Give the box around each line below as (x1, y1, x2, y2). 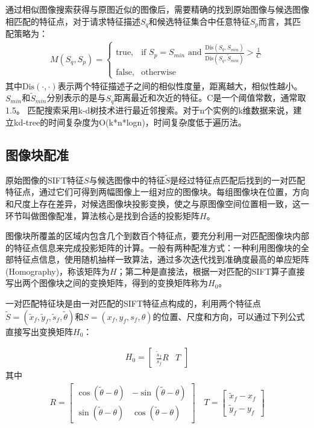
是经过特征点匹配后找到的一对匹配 (170, 173, 306, 186)
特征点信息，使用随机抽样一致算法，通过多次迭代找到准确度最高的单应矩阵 (13, 253, 309, 266)
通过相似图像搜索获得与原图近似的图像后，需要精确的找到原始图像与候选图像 (5, 3, 309, 15)
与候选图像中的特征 (89, 173, 165, 186)
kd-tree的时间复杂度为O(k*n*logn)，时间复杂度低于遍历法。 (13, 115, 246, 128)
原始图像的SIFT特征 (5, 173, 84, 186)
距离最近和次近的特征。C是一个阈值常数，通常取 (114, 91, 306, 104)
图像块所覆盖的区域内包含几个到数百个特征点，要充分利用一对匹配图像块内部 (5, 229, 309, 242)
